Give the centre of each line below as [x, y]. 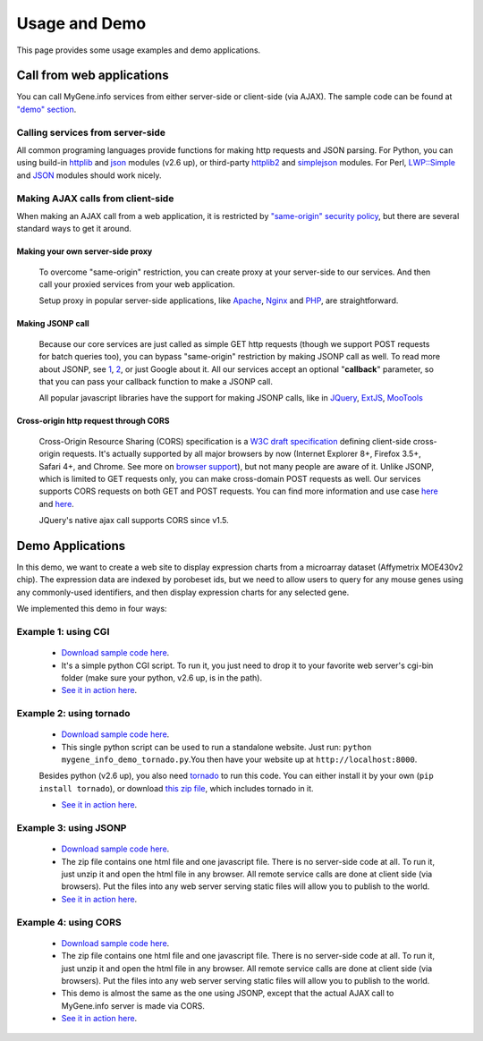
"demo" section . [47, 109]
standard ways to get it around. [74, 229]
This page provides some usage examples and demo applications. [139, 50]
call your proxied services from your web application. [137, 284]
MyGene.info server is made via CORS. [133, 1005]
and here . [57, 504]
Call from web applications [93, 76]
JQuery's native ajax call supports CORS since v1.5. [134, 520]
